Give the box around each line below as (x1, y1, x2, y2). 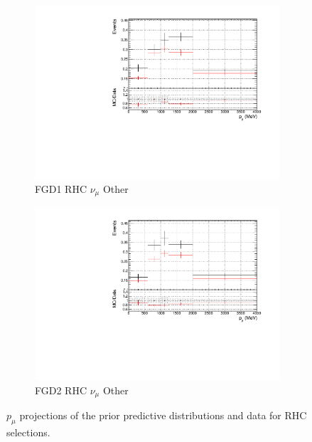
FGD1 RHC (35, 181, 87, 196)
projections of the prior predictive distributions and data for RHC (19, 408, 307, 423)
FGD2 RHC (35, 382, 87, 397)
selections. (6, 425, 50, 440)
